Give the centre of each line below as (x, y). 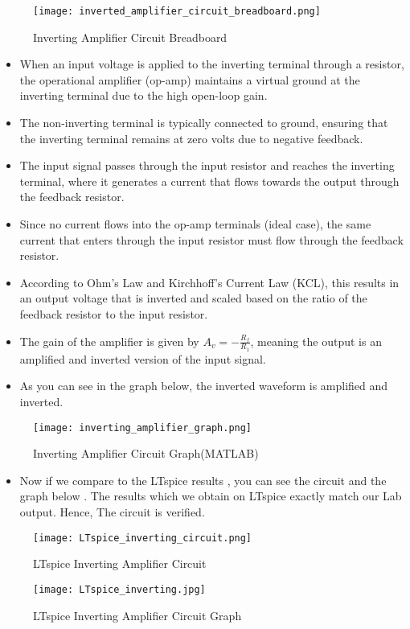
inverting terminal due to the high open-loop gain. (143, 95)
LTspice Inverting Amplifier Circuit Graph (137, 615)
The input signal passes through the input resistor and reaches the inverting (207, 165)
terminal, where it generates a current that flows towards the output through (209, 181)
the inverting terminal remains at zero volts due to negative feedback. (191, 138)
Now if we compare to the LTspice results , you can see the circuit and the (203, 480)
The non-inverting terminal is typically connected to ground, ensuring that (204, 123)
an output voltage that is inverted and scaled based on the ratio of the (193, 298)
